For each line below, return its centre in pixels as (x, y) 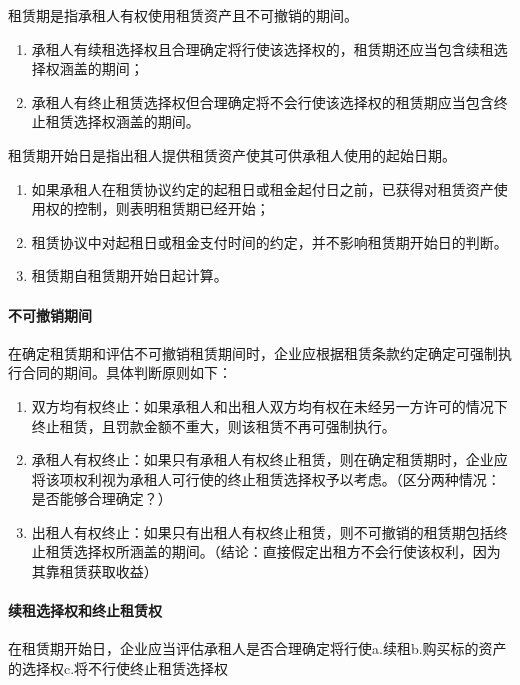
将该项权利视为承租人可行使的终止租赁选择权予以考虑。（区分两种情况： (266, 478)
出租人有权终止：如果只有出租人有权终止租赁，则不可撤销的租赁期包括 (262, 531)
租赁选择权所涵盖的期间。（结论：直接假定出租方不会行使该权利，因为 (273, 551)
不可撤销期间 (50, 314)
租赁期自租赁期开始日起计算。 (129, 275)
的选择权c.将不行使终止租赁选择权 (118, 668)
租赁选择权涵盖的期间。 (122, 121)
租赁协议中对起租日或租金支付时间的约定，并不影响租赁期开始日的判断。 (269, 241)
